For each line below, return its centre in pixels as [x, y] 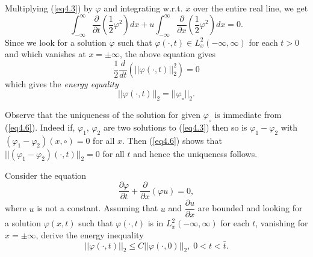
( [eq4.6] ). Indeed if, [40, 127]
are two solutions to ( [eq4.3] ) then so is [175, 127]
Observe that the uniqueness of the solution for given [103, 114]
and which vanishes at [45, 54]
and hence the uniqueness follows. [195, 153]
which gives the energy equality [62, 83]
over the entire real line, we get [250, 8]
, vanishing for [282, 223]
